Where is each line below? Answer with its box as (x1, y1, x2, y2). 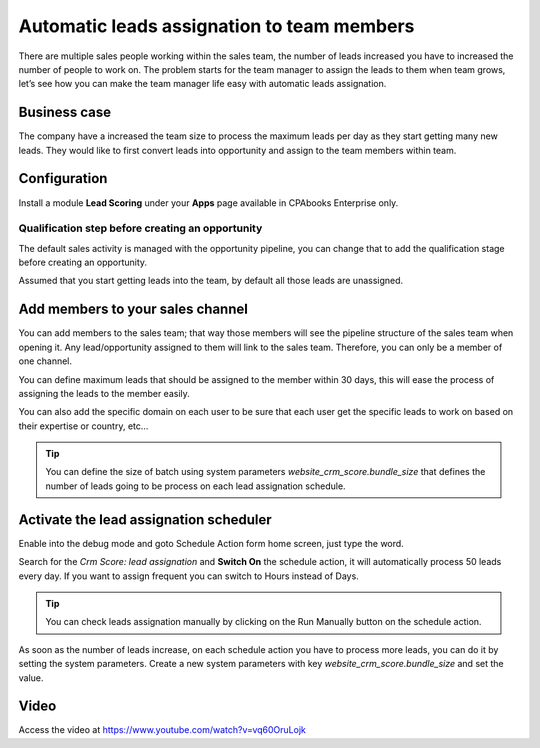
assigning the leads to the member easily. (18, 387, 190, 399)
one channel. (18, 355, 73, 367)
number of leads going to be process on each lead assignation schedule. (45, 480, 346, 492)
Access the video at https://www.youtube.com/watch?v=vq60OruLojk (18, 724, 307, 736)
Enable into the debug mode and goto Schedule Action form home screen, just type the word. (18, 537, 404, 549)
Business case (18, 104, 112, 121)
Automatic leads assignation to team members (18, 15, 415, 37)
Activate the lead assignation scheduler (18, 511, 272, 528)
